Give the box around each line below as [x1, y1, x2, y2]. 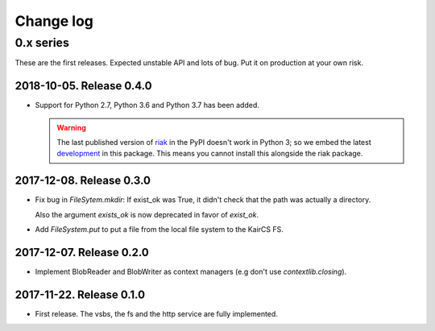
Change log [14, 12, 94, 30]
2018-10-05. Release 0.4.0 [14, 79, 152, 93]
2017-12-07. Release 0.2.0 [14, 246, 149, 259]
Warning [56, 122, 86, 132]
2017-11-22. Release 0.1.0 [14, 288, 145, 301]
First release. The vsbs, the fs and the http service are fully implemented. [35, 308, 278, 318]
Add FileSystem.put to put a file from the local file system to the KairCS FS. [35, 225, 284, 234]
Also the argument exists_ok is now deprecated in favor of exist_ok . [35, 209, 259, 219]
